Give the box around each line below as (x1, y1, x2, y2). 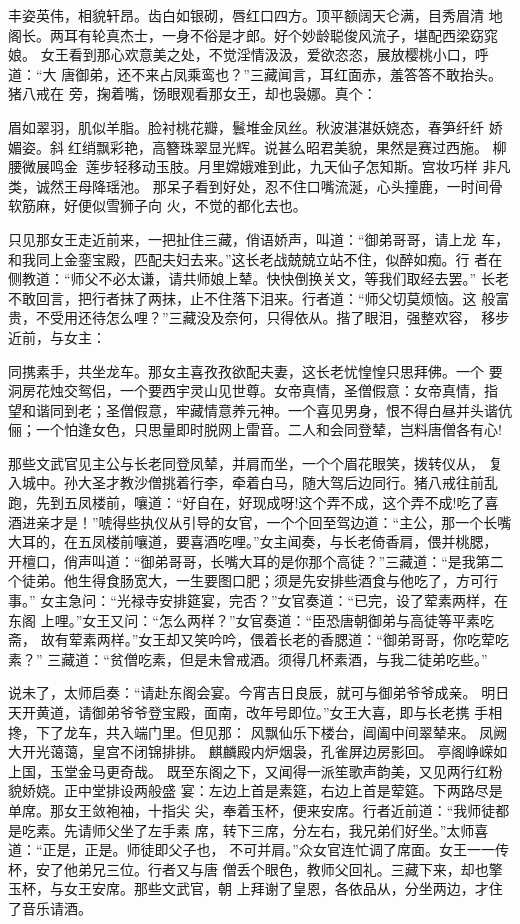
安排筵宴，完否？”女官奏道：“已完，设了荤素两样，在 (158, 590, 509, 611)
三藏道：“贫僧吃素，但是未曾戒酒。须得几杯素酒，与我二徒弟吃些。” (47, 648, 488, 669)
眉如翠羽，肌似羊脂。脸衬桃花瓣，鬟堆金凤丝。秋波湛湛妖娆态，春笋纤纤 (8, 116, 484, 137)
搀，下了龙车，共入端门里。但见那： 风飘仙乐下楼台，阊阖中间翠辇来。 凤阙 (8, 721, 508, 742)
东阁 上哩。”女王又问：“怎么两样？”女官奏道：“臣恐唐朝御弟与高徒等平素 (8, 609, 481, 630)
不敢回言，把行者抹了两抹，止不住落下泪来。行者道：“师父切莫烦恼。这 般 (8, 287, 496, 308)
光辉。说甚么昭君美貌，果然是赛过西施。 (221, 136, 488, 157)
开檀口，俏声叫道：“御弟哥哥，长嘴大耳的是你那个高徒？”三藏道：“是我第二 (8, 550, 504, 571)
